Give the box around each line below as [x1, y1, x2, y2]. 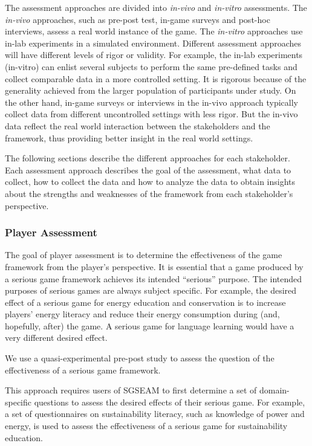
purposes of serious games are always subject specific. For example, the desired [5, 284, 297, 297]
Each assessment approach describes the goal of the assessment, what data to [5, 163, 291, 176]
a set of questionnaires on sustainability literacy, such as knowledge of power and [5, 407, 305, 420]
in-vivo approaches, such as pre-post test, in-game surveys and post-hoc [5, 13, 270, 25]
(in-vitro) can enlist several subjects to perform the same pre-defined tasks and [5, 60, 297, 73]
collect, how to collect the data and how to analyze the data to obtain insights [5, 175, 296, 188]
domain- [259, 384, 290, 396]
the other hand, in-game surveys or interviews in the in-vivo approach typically [5, 95, 299, 108]
